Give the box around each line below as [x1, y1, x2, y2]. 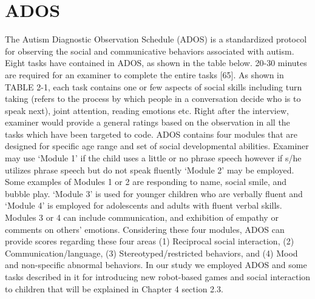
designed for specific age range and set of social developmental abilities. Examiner [5, 139, 309, 152]
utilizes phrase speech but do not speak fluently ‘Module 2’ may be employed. [5, 163, 294, 176]
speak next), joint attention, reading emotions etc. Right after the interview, [5, 104, 289, 116]
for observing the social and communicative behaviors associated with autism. [5, 44, 294, 57]
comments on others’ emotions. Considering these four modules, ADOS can [5, 223, 285, 235]
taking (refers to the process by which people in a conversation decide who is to [5, 92, 301, 105]
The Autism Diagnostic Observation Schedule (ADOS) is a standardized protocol [5, 33, 307, 45]
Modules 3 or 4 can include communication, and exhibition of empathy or [5, 211, 279, 224]
